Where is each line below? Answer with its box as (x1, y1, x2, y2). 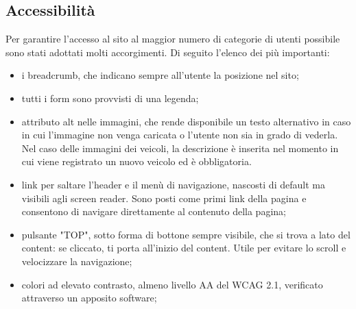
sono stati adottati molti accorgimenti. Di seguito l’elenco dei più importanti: (5, 45, 330, 59)
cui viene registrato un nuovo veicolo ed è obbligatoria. (21, 154, 252, 169)
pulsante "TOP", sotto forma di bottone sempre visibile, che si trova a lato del (21, 227, 351, 241)
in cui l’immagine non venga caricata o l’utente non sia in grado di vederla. (21, 127, 338, 142)
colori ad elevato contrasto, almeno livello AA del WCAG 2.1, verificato (21, 277, 323, 291)
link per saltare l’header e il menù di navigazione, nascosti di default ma (21, 177, 325, 191)
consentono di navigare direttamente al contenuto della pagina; (21, 204, 286, 219)
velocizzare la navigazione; (21, 254, 132, 268)
